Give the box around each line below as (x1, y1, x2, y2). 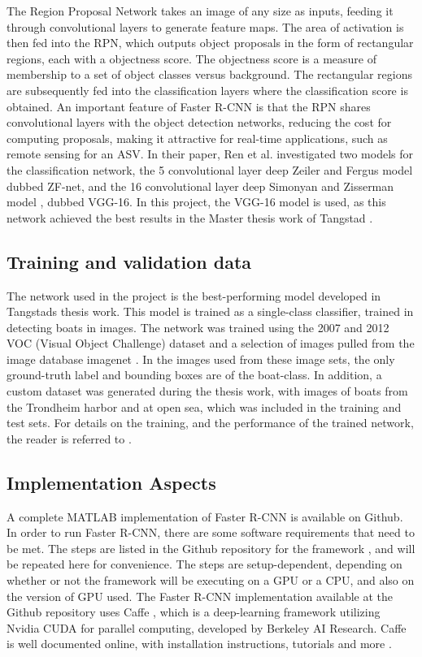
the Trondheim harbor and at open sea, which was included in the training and (7, 398, 402, 415)
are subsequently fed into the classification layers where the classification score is (7, 81, 408, 98)
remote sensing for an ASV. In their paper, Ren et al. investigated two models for (7, 145, 414, 162)
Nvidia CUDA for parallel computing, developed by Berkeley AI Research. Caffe (7, 619, 407, 636)
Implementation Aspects (7, 469, 216, 495)
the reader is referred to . (7, 430, 132, 447)
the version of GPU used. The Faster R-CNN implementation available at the (7, 587, 394, 604)
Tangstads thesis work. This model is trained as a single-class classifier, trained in (7, 303, 414, 320)
